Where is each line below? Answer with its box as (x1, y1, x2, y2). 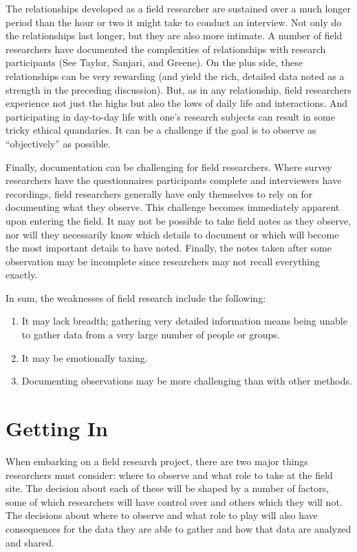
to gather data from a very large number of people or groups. (21, 327, 280, 342)
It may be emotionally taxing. (21, 350, 148, 365)
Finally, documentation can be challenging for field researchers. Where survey (6, 159, 332, 174)
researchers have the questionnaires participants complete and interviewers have (6, 173, 342, 187)
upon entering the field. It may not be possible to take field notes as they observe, (6, 213, 351, 227)
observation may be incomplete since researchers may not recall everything (6, 254, 321, 268)
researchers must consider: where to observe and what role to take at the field (6, 467, 333, 482)
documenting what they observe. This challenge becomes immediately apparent (6, 200, 340, 214)
